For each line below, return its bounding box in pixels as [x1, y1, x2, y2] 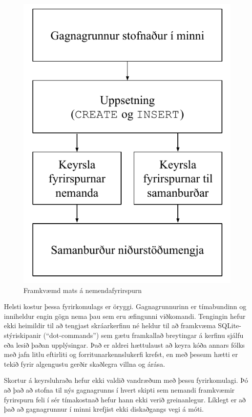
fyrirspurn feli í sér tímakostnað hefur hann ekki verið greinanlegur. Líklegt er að [4, 394, 246, 404]
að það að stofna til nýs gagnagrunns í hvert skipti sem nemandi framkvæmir [4, 384, 235, 395]
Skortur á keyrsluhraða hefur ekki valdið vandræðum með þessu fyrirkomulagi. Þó [4, 375, 248, 385]
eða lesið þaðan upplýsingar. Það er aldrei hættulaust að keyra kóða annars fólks [4, 339, 245, 350]
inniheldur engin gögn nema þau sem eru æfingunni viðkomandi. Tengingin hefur [4, 311, 246, 321]
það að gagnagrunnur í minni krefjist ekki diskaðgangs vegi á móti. [4, 404, 204, 414]
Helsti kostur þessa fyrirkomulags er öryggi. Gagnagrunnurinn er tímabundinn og [4, 301, 247, 312]
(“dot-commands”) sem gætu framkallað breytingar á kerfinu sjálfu [43, 330, 244, 340]
